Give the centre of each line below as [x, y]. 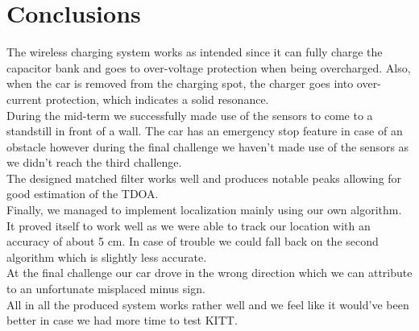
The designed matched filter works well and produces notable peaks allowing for [204, 178]
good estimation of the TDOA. [83, 194]
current [25, 99]
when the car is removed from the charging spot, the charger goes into [180, 83]
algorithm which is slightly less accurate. [107, 257]
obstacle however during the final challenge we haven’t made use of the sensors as [208, 146]
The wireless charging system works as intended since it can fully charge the [195, 52]
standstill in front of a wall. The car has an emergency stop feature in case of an [205, 131]
